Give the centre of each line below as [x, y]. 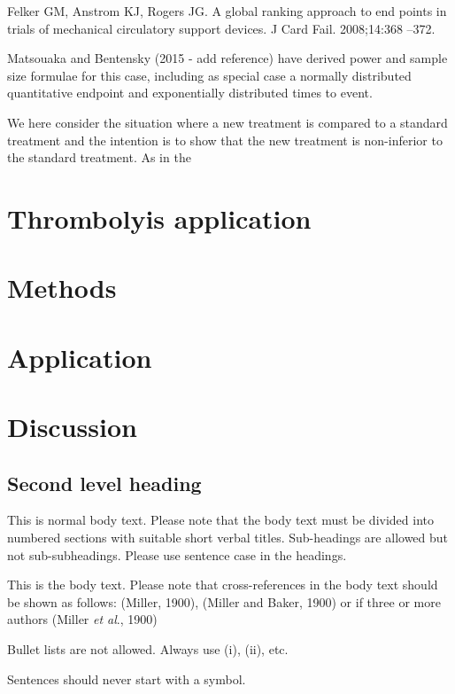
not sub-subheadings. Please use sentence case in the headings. [177, 554]
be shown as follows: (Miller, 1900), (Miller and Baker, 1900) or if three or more [224, 601]
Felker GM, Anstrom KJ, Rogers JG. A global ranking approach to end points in [227, 11]
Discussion [72, 427]
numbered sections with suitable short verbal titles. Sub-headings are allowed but [228, 538]
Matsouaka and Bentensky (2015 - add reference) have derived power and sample [227, 58]
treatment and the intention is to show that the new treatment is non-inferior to [225, 140]
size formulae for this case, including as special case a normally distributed [209, 75]
